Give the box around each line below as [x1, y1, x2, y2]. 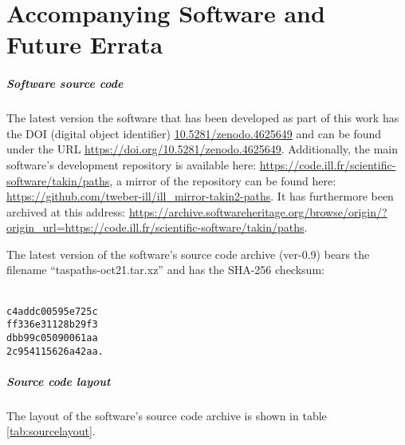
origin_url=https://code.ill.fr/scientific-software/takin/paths [6, 219, 305, 236]
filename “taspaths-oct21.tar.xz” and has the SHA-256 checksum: [6, 261, 324, 278]
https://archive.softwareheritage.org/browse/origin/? [128, 203, 387, 220]
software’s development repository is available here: [6, 156, 257, 173]
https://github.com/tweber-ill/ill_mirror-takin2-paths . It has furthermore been [6, 188, 394, 205]
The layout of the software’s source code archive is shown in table [6, 407, 327, 423]
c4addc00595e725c [6, 305, 98, 317]
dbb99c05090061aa [6, 332, 98, 344]
